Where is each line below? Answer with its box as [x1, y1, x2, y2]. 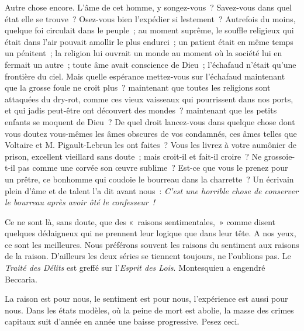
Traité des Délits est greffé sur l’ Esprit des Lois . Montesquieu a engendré [5, 261, 265, 274]
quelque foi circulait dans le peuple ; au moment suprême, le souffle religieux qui [5, 24, 294, 36]
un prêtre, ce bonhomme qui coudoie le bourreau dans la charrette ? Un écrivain [5, 173, 294, 185]
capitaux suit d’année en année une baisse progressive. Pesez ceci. [5, 315, 240, 327]
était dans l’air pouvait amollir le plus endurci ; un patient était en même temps [5, 35, 293, 47]
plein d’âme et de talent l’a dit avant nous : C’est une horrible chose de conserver [5, 184, 299, 196]
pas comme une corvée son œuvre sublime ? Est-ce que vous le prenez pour [18, 161, 288, 174]
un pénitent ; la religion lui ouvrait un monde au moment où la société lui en [5, 47, 282, 59]
